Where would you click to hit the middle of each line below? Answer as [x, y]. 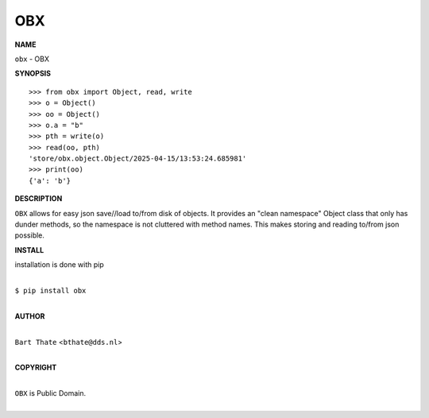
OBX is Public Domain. [50, 393]
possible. [30, 235]
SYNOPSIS [33, 74]
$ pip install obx [50, 290]
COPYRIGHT [36, 368]
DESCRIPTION [39, 199]
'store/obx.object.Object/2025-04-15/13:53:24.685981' [138, 159]
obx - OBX [32, 59]
